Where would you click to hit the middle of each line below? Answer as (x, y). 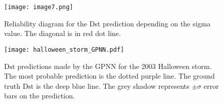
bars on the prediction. (40, 96)
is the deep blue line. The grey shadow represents (113, 85)
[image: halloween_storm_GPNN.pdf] (64, 49)
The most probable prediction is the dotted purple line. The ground (109, 76)
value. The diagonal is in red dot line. (62, 33)
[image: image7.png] (39, 7)
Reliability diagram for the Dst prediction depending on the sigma (107, 23)
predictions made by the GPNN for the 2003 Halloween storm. (115, 66)
